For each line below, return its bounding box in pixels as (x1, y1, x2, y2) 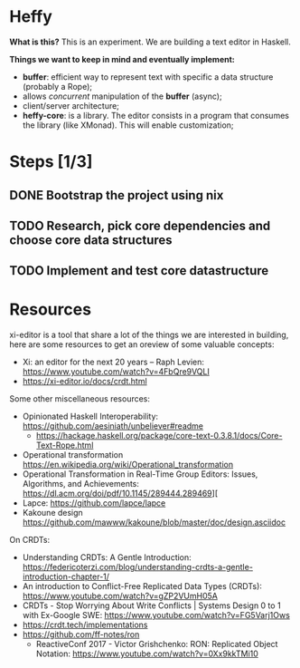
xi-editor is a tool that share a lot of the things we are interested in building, (9, 329, 289, 341)
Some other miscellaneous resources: (9, 393, 151, 404)
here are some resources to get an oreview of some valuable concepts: (9, 339, 275, 350)
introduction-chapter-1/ (22, 571, 110, 582)
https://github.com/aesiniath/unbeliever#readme (22, 421, 204, 431)
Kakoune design (22, 508, 83, 518)
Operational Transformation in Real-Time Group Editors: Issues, (22, 469, 258, 479)
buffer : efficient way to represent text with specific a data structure (22, 71, 274, 82)
